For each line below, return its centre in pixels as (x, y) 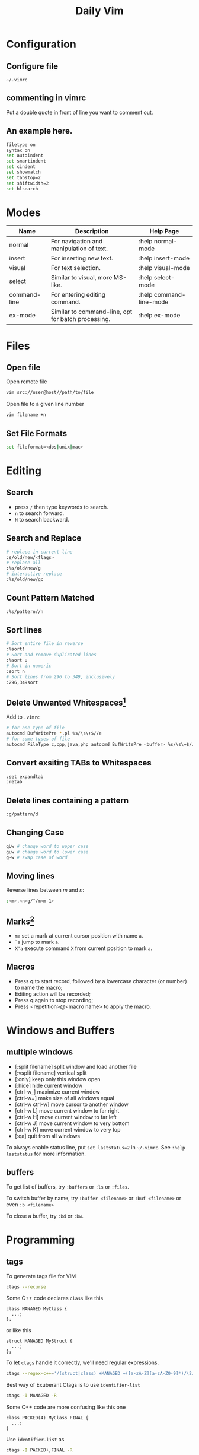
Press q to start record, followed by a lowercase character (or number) (101, 981)
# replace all (24, 563)
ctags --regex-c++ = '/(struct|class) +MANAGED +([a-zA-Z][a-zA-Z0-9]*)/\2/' (102, 1374)
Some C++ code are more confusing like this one (66, 1407)
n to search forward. (39, 513)
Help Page (164, 231)
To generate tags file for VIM (41, 1276)
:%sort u (17, 660)
